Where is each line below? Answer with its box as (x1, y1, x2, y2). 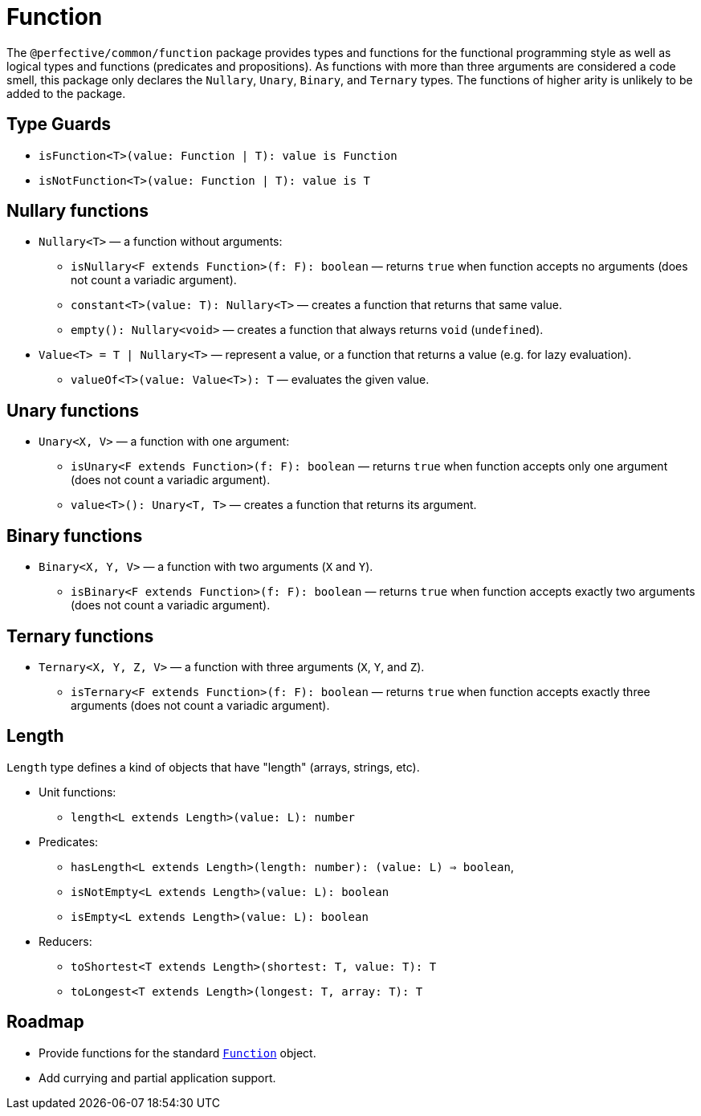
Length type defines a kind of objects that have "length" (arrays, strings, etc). (6, 760, 420, 774)
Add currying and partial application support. (39, 1070, 276, 1085)
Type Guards (6, 114, 112, 135)
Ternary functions (6, 625, 154, 646)
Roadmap (6, 1012, 84, 1033)
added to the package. (6, 86, 126, 100)
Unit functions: (39, 784, 116, 799)
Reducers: (39, 934, 92, 948)
